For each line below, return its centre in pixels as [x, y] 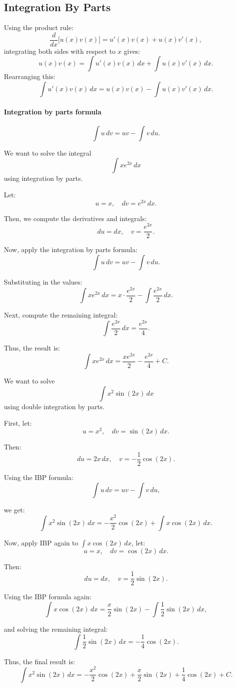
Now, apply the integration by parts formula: [71, 249]
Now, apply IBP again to [41, 542]
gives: [132, 51]
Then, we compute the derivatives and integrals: [75, 218]
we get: [15, 509]
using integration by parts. [43, 178]
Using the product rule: [39, 27]
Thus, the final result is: [39, 661]
